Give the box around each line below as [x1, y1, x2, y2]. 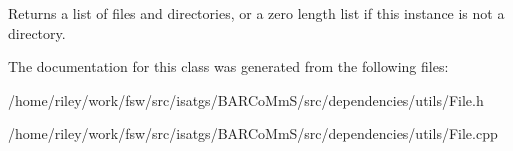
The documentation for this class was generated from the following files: [8, 56, 449, 77]
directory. [8, 22, 66, 43]
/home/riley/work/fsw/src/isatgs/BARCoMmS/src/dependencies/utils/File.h [8, 89, 484, 110]
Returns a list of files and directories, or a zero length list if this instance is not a [8, 3, 505, 23]
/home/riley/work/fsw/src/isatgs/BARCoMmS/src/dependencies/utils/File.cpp [8, 123, 498, 144]
